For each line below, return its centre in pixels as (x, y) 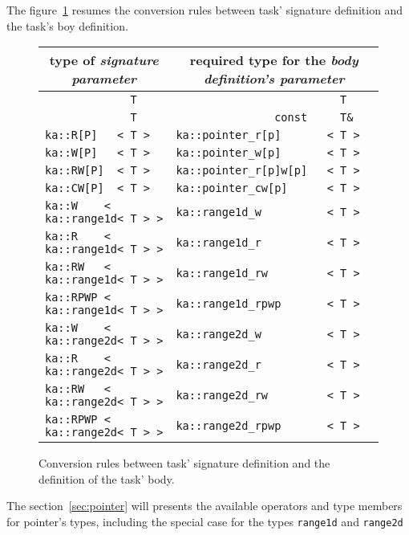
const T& (314, 118)
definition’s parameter (274, 79)
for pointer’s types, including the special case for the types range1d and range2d (205, 521)
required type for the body (274, 60)
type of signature (104, 60)
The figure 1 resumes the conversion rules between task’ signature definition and (205, 10)
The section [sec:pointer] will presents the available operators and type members (204, 506)
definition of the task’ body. (107, 478)
